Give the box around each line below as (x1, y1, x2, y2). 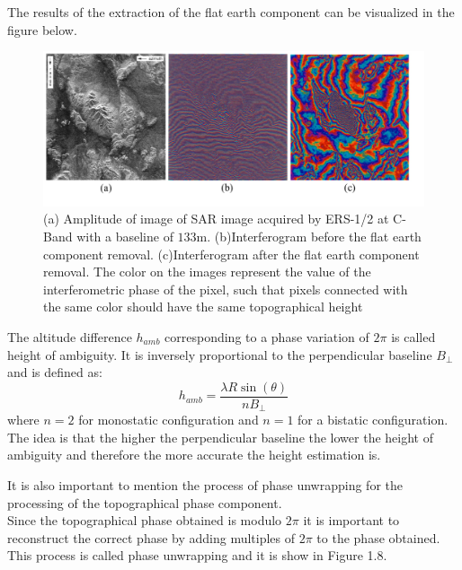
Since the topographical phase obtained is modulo (7, 511, 282, 530)
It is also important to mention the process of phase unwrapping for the (7, 476, 403, 495)
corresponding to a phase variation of (164, 328, 369, 346)
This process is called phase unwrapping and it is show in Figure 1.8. (7, 546, 387, 565)
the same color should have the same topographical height (43, 297, 363, 316)
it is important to (303, 511, 400, 530)
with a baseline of (76, 227, 173, 246)
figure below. (7, 20, 77, 39)
